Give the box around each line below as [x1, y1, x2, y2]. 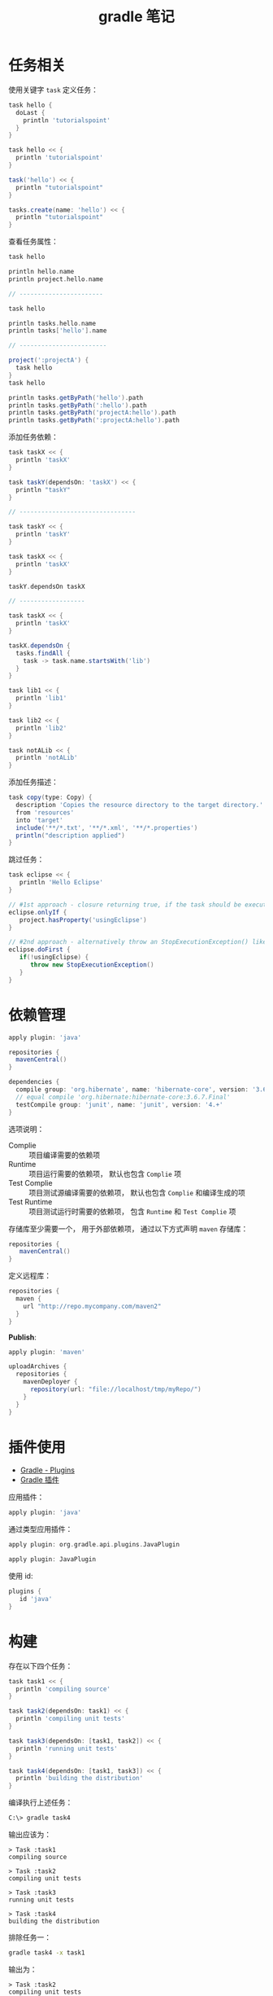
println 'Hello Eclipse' [19, 879, 104, 887]
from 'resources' [15, 808, 75, 817]
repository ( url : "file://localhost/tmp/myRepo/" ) [29, 1385, 201, 1393]
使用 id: [8, 1571, 33, 1581]
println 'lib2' [15, 724, 67, 732]
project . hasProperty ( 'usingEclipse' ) [19, 915, 148, 924]
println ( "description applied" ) [15, 831, 126, 840]
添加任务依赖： [8, 432, 58, 442]
